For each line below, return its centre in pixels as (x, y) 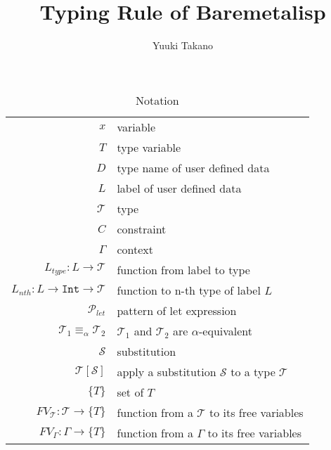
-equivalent (226, 330)
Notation (157, 100)
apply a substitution (167, 371)
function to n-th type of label (189, 290)
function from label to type (183, 269)
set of (130, 392)
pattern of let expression (177, 310)
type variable (149, 147)
